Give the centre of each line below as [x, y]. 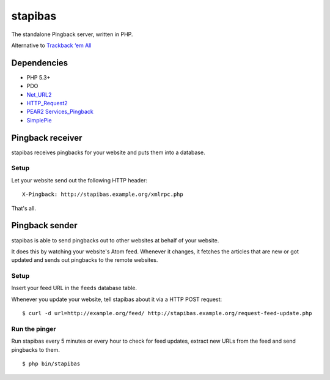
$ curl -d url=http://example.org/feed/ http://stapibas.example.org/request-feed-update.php [167, 313]
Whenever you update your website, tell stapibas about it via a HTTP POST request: [117, 299]
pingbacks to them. [36, 349]
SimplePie [39, 120]
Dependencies [40, 63]
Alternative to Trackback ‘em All [51, 45]
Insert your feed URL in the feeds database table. [74, 288]
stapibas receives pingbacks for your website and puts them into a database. [108, 152]
